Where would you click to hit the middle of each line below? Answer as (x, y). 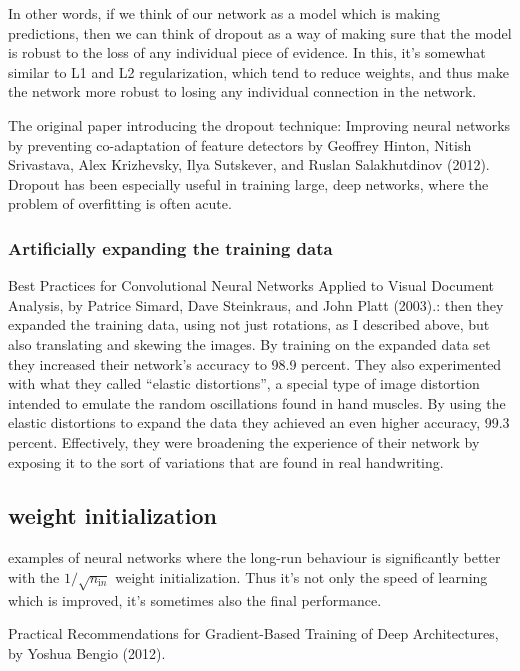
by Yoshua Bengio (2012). (87, 652)
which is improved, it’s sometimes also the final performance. (195, 599)
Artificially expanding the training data (170, 247)
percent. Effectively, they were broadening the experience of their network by (244, 441)
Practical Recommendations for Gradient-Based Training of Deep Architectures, (253, 633)
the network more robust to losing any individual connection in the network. (242, 91)
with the (34, 576)
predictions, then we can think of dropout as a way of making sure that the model (260, 32)
